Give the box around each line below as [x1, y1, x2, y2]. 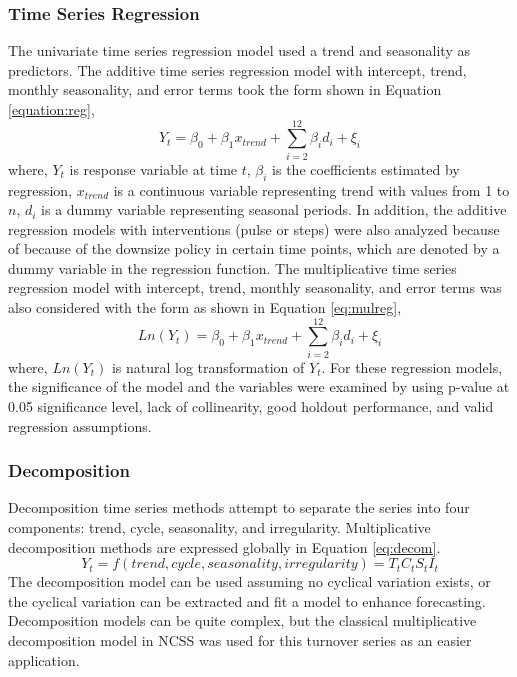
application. [8, 649, 80, 670]
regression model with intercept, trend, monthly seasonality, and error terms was [8, 277, 502, 298]
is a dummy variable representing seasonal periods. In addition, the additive [41, 199, 507, 220]
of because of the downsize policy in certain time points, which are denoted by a [8, 238, 500, 259]
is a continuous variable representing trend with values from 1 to [113, 179, 510, 200]
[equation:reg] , [8, 99, 95, 119]
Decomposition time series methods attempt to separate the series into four [8, 497, 470, 518]
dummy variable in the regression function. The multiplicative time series [8, 257, 457, 278]
